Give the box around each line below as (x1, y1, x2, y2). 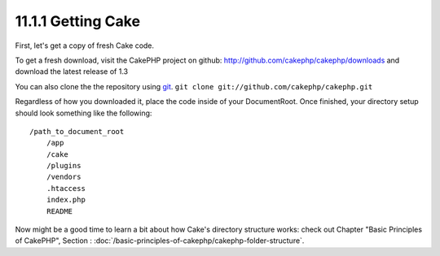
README (46, 206, 73, 215)
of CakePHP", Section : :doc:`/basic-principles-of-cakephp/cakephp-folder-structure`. (15, 236, 305, 245)
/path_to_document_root (29, 127, 125, 136)
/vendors (46, 172, 81, 182)
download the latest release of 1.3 (15, 67, 129, 76)
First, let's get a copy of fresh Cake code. (15, 41, 155, 50)
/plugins (46, 161, 81, 171)
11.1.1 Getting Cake (15, 12, 141, 30)
